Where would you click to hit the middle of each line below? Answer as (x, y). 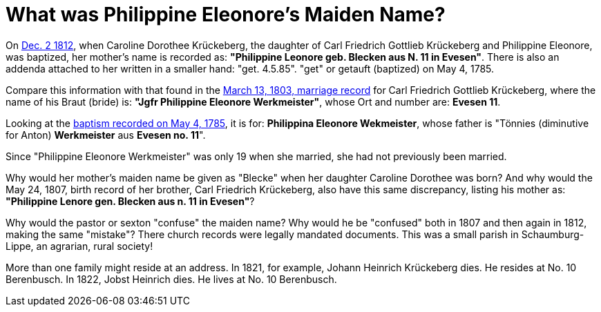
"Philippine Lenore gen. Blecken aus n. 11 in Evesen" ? (130, 201)
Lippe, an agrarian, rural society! (79, 246)
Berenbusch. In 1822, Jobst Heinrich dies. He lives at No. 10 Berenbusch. (171, 279)
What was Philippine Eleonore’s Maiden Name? (226, 14)
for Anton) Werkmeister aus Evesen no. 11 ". (106, 135)
